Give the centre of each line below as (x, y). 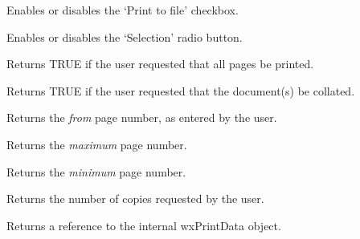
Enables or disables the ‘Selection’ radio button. (125, 36)
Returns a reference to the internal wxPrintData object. (144, 225)
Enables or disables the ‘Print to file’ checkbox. (123, 10)
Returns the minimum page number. (96, 171)
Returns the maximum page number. (97, 144)
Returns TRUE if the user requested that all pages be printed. (160, 64)
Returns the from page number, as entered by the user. (142, 117)
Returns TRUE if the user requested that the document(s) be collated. (181, 90)
